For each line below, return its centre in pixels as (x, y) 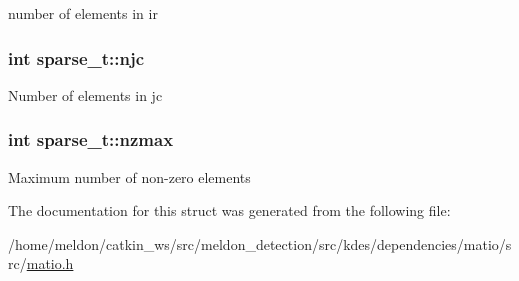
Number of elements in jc (85, 94)
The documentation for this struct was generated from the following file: (229, 210)
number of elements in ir (83, 13)
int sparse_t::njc (76, 57)
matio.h (50, 263)
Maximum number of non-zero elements (129, 176)
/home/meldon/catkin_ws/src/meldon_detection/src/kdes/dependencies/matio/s (260, 243)
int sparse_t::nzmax (91, 139)
